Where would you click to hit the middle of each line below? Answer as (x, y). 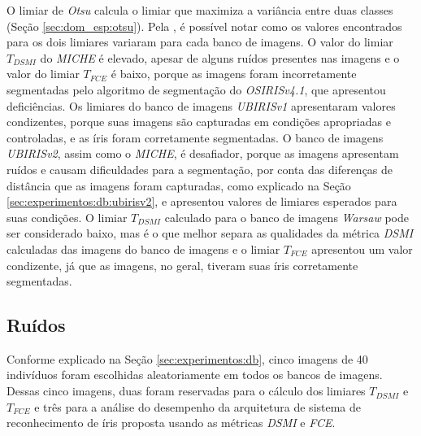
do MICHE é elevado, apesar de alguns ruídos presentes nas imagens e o (220, 57)
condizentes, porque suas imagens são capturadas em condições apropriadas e (199, 122)
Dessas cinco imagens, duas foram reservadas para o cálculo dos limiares (186, 391)
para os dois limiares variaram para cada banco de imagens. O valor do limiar (200, 42)
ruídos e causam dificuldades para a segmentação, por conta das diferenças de (200, 169)
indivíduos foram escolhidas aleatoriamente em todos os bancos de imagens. (195, 375)
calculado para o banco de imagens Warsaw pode (286, 217)
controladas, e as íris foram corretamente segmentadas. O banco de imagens (195, 137)
